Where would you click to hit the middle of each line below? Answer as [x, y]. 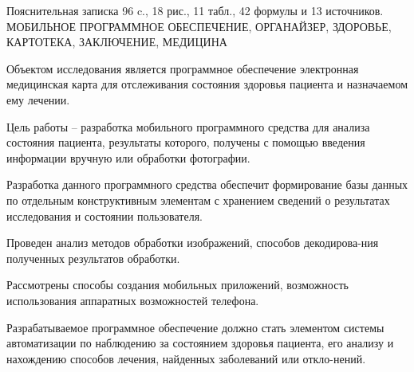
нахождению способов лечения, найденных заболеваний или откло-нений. [186, 358]
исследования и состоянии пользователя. [105, 215]
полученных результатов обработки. [93, 258]
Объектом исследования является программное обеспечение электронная [183, 68]
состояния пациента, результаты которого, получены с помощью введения [186, 142]
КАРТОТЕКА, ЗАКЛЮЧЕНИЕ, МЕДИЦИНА [117, 42]
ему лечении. [38, 99]
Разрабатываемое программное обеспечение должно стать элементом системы [195, 327]
